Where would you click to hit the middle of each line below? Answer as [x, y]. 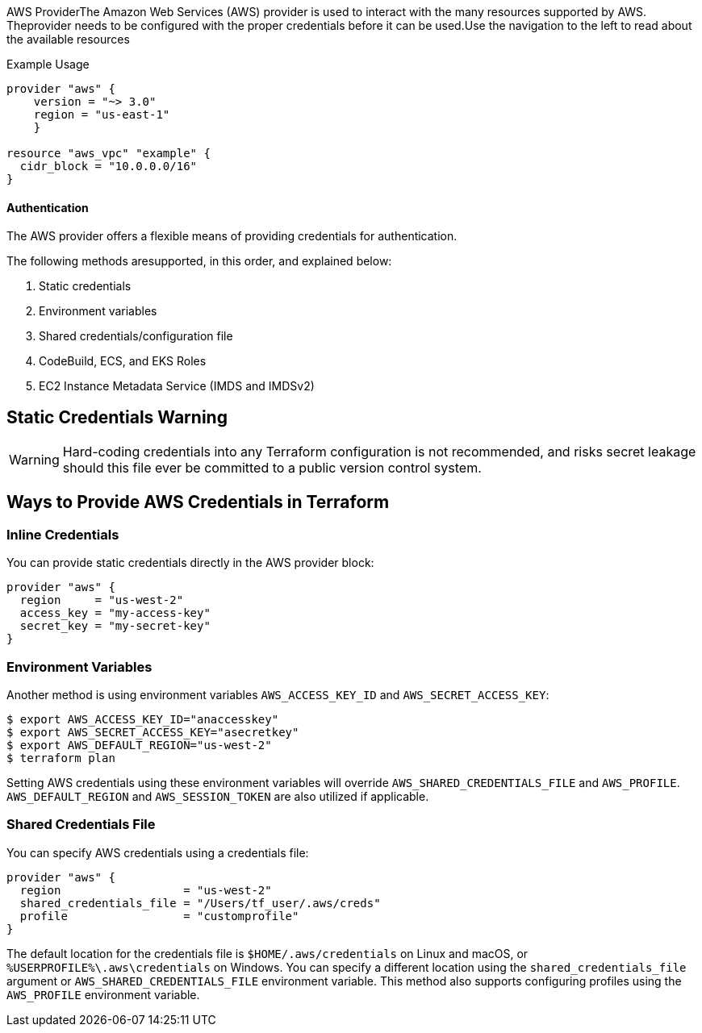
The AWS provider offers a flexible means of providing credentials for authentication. [232, 236]
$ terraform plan [61, 758]
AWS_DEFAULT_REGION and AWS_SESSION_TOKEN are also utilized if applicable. [218, 797]
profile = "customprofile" [159, 916]
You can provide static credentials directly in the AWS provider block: [190, 563]
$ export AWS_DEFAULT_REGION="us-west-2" [139, 746]
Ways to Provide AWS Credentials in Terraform [198, 502]
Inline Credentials [63, 534]
